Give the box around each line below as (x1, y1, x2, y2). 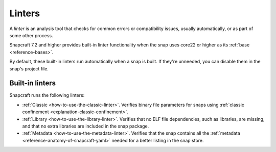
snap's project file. (9, 65, 49, 71)
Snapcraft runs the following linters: (9, 92, 85, 98)
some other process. (9, 32, 53, 38)
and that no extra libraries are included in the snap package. (22, 123, 149, 129)
